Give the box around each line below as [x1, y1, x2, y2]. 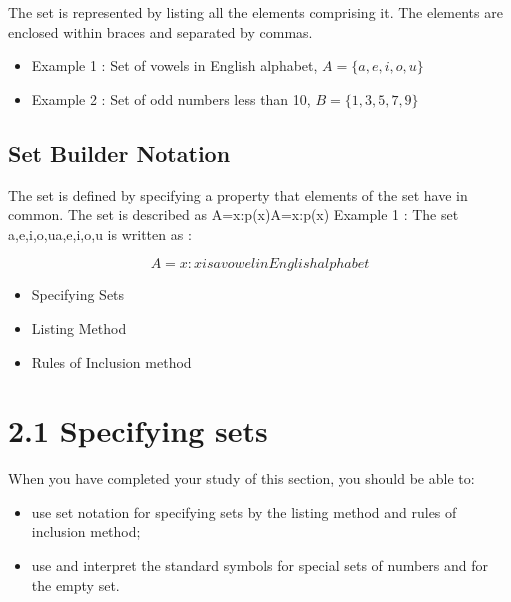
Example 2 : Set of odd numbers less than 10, [31, 88, 311, 109]
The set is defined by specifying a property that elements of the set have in [8, 184, 468, 205]
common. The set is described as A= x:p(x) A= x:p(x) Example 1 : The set [8, 204, 459, 225]
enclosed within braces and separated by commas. [8, 21, 313, 42]
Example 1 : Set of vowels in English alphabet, [31, 55, 318, 76]
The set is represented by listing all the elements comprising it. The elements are [8, 2, 503, 22]
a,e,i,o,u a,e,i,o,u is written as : [8, 223, 192, 244]
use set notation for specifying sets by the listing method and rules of [31, 501, 457, 522]
